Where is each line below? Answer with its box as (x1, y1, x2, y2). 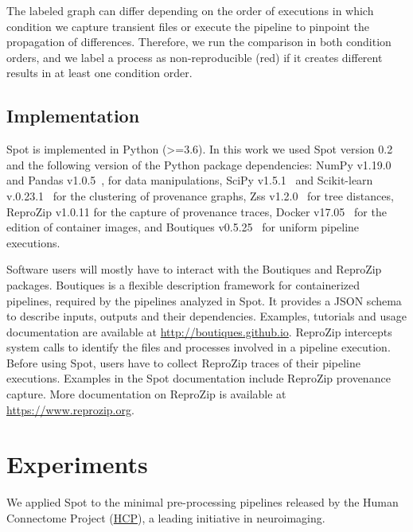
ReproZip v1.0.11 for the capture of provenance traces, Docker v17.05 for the (6, 203, 387, 219)
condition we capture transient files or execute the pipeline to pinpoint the (6, 17, 370, 34)
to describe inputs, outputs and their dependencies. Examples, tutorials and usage (6, 308, 407, 324)
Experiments (6, 448, 148, 480)
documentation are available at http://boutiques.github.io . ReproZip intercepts (6, 323, 392, 340)
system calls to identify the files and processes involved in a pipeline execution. (6, 339, 391, 355)
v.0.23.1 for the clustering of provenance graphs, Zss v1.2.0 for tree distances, (6, 187, 394, 204)
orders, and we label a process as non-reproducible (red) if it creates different (6, 49, 383, 65)
